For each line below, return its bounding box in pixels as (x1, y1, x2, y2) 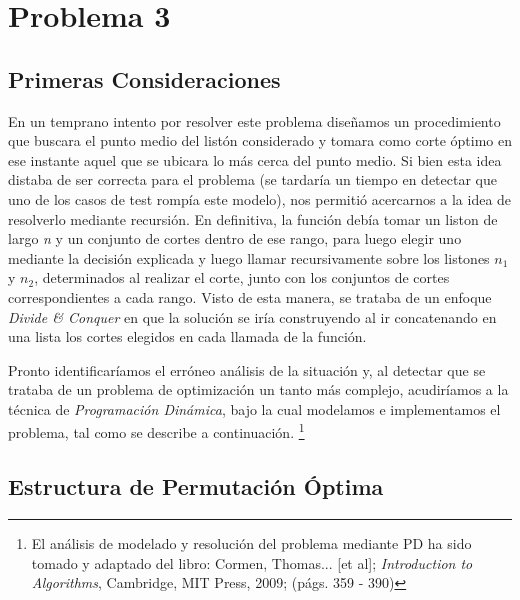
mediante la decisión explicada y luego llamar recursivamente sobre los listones (8, 247, 490, 268)
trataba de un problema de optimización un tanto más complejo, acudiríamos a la (8, 379, 509, 400)
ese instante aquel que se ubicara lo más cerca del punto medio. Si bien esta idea (8, 149, 502, 170)
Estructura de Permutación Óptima (8, 471, 384, 502)
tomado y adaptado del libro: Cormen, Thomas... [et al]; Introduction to (31, 552, 473, 573)
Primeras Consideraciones (8, 63, 281, 94)
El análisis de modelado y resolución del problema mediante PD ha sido (31, 532, 472, 553)
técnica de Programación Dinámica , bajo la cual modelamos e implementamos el (8, 398, 501, 419)
